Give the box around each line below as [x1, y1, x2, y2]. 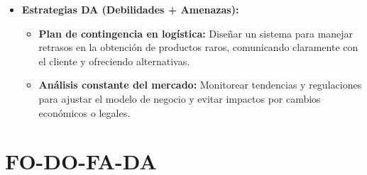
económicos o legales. [38, 105, 131, 120]
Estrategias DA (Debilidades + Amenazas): [21, 2, 239, 16]
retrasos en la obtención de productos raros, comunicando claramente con [38, 40, 358, 55]
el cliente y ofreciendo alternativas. [38, 53, 190, 68]
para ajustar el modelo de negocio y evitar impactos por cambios [38, 91, 321, 106]
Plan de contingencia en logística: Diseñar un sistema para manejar [38, 26, 354, 40]
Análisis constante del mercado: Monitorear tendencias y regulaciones [38, 77, 362, 92]
